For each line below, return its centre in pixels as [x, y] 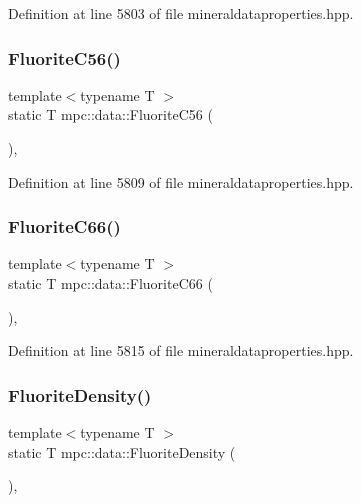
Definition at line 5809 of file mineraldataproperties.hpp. [181, 181]
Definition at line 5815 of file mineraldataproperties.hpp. [181, 350]
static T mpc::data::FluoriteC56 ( [110, 114]
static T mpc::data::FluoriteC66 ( [110, 283]
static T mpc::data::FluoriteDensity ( [122, 451]
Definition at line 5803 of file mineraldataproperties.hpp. [181, 13]
